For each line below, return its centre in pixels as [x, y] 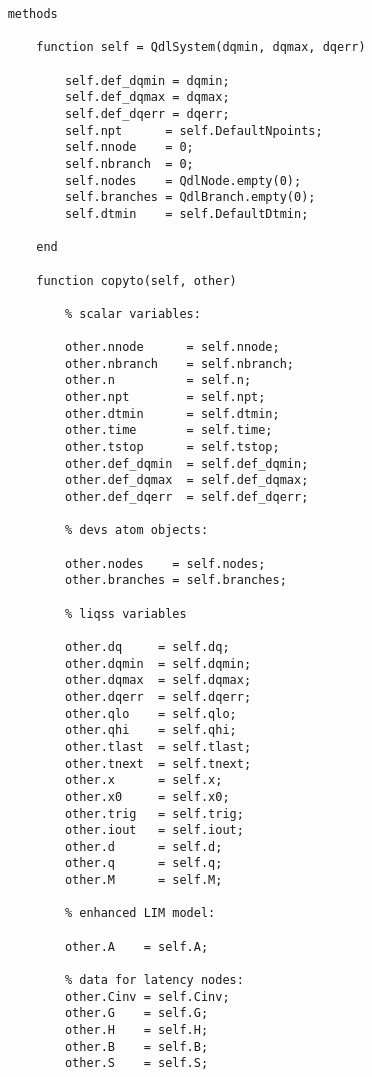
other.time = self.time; [168, 430]
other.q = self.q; [143, 863]
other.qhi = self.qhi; [150, 730]
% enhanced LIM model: [140, 913]
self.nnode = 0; [129, 147]
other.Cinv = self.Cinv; [147, 996]
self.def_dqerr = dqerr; [147, 113]
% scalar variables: [132, 313]
